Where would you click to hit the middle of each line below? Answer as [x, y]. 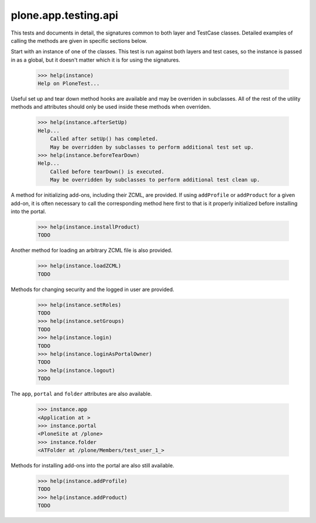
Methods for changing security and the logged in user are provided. [92, 289]
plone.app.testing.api [64, 15]
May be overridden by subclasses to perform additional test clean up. [155, 180]
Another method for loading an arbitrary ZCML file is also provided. [92, 250]
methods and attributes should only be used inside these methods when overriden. [111, 107]
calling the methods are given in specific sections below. [79, 40]
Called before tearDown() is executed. [107, 172]
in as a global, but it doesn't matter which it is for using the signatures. [96, 60]
